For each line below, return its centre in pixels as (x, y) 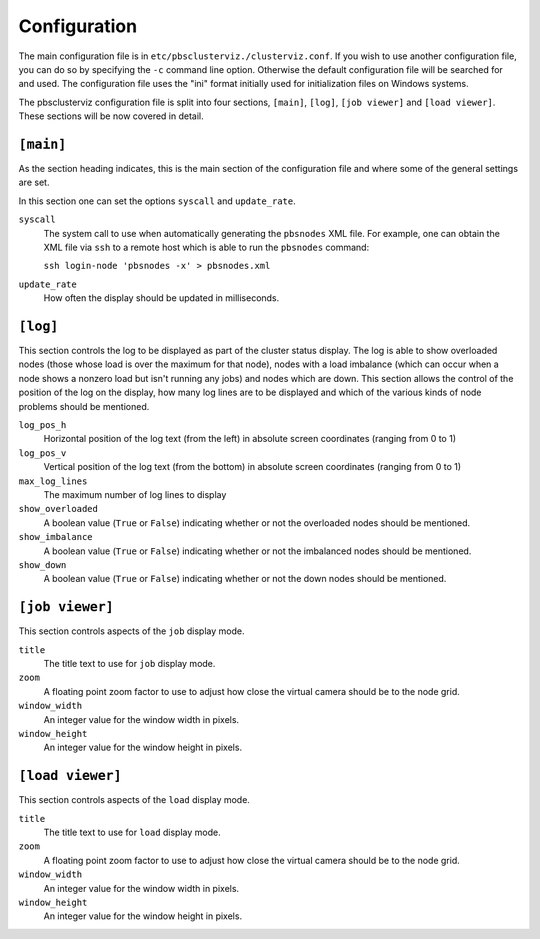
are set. (34, 182)
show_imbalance (56, 537)
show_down (42, 564)
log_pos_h (42, 425)
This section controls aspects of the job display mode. (131, 631)
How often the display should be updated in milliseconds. (161, 298)
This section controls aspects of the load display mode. (134, 800)
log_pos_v (42, 453)
